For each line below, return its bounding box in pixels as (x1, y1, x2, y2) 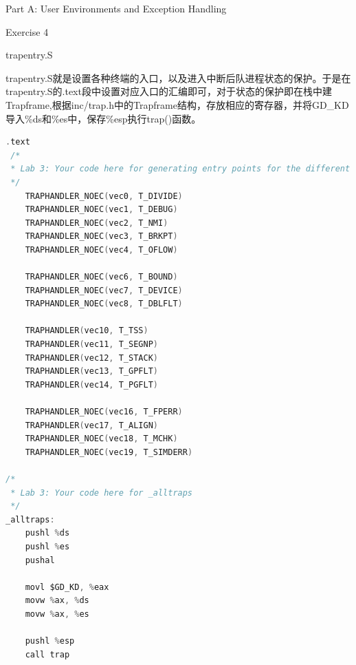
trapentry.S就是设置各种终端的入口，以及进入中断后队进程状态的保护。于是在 (5, 70, 351, 85)
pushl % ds (25, 528, 70, 538)
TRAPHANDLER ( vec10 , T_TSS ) (25, 326, 148, 336)
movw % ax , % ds (25, 595, 89, 606)
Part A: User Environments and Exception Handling (5, 1, 227, 15)
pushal (25, 555, 55, 565)
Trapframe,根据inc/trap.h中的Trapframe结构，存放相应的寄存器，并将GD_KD (5, 97, 349, 112)
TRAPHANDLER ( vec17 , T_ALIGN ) (25, 420, 158, 430)
